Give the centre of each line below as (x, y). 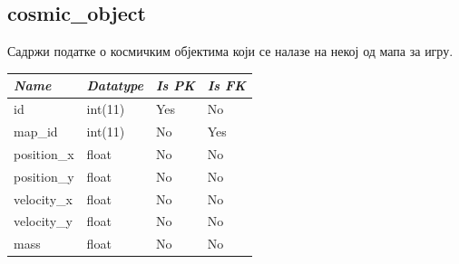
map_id (36, 131)
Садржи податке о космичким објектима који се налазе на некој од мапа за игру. (230, 51)
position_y (44, 176)
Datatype (115, 85)
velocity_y (43, 221)
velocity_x (43, 198)
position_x (44, 153)
